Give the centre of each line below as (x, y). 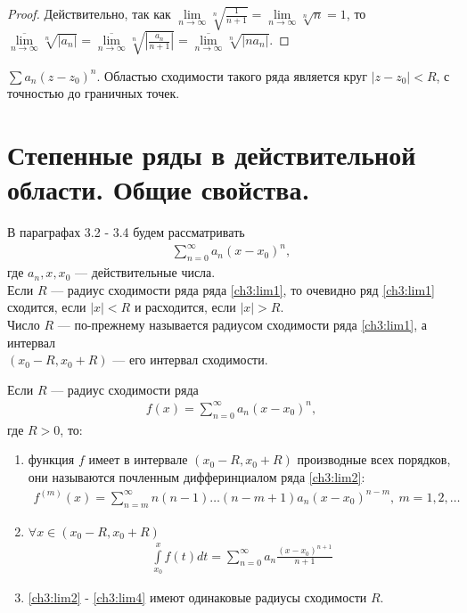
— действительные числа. (145, 272)
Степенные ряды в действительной (212, 155)
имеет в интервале (138, 459)
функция (51, 459)
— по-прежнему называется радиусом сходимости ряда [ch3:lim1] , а (242, 324)
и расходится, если (185, 307)
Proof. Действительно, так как (89, 13)
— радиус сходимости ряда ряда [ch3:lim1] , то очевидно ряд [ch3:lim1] (243, 289)
